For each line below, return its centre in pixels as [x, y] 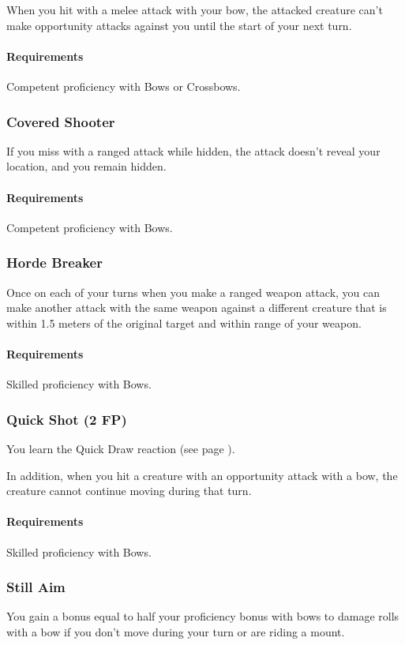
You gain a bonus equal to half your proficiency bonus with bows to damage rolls [203, 616]
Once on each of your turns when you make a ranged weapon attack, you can [193, 292]
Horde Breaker [54, 262]
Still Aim [36, 587]
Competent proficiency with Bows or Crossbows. [124, 86]
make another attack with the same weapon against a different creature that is [197, 307]
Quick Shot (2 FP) [67, 419]
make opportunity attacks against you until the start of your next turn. [179, 25]
